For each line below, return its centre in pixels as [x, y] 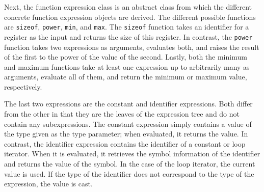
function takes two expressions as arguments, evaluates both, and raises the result [132, 47]
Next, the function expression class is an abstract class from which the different [128, 7]
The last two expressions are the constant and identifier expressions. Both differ [128, 104]
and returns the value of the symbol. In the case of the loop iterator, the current [130, 164]
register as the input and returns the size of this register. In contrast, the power [128, 36]
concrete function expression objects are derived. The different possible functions [130, 17]
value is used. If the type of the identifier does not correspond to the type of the [129, 173]
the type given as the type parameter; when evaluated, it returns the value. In [126, 134]
